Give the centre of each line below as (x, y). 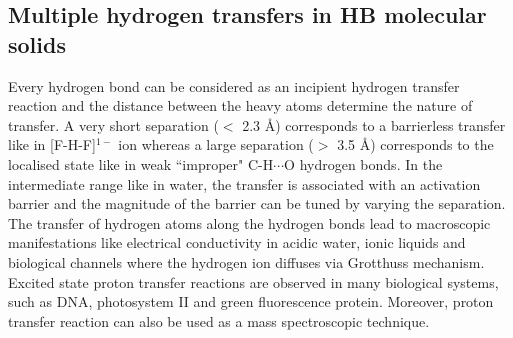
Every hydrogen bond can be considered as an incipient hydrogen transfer (234, 85)
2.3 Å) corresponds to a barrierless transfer (374, 124)
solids (37, 43)
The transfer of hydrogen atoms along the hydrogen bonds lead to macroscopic (249, 222)
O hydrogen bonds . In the (363, 163)
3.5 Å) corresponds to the (415, 144)
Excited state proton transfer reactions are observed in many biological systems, (253, 281)
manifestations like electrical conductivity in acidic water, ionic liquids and (237, 242)
